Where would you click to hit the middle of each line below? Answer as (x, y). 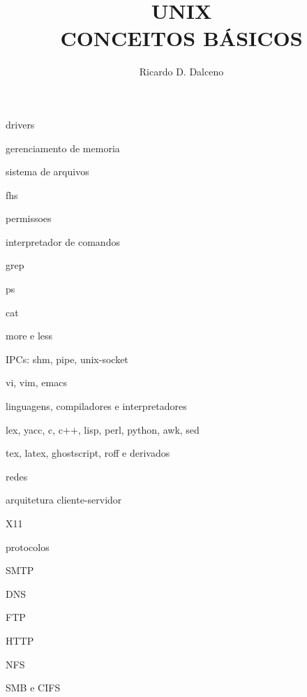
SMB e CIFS (33, 688)
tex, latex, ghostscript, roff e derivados (88, 453)
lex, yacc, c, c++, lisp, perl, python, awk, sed (103, 429)
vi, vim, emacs (36, 382)
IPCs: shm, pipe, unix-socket (67, 359)
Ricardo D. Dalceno (181, 72)
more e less (29, 336)
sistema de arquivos (47, 171)
